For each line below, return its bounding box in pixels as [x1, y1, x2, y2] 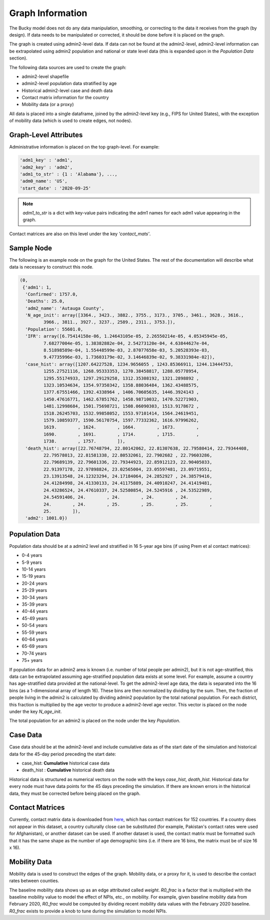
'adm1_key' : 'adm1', [19, 158, 73, 163]
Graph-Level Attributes [9, 131, 83, 140]
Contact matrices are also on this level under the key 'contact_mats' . [9, 231, 151, 237]
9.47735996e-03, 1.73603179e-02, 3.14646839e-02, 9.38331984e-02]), [43, 354, 215, 360]
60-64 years [21, 636, 48, 642]
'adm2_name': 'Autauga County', [25, 305, 104, 311]
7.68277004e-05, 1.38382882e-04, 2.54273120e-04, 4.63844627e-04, [43, 340, 210, 346]
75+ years [21, 657, 42, 663]
